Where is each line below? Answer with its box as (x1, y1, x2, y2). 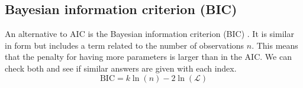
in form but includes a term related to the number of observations (5, 39, 244, 51)
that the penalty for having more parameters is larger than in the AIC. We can (5, 50, 292, 63)
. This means (252, 39, 298, 51)
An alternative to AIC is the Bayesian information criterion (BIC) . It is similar (5, 28, 294, 40)
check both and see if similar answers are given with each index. (5, 62, 237, 74)
